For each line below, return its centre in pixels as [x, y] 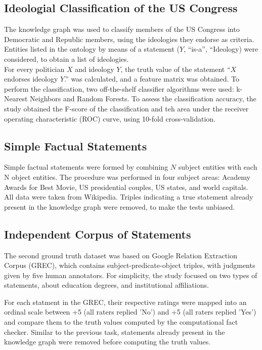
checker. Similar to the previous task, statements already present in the [115, 332]
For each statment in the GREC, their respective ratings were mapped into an [125, 302]
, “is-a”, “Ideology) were [221, 49]
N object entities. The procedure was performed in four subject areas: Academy [127, 177]
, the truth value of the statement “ [176, 69]
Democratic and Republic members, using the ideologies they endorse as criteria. [129, 39]
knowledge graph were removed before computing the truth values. [107, 342]
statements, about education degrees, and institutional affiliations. [106, 285]
